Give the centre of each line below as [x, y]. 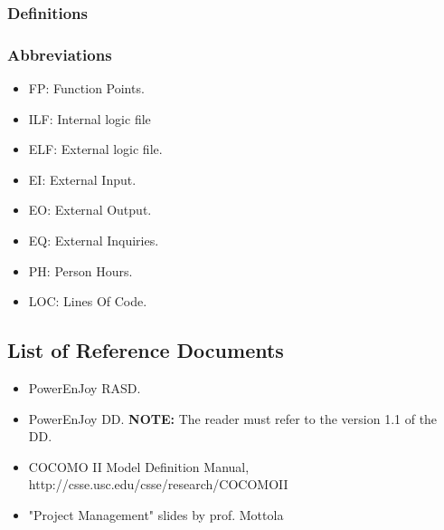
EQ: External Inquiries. [94, 241]
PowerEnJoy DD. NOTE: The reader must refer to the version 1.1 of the [233, 418]
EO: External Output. [90, 210]
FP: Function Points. [86, 88]
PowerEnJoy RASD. [85, 388]
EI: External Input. [82, 179]
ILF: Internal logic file [90, 118]
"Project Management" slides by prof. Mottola [156, 514]
